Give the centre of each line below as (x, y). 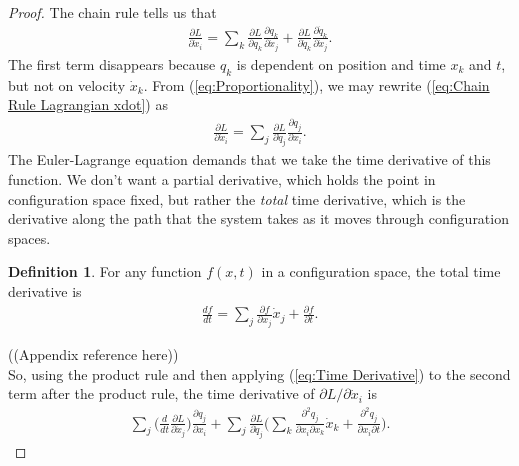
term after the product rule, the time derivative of (161, 393)
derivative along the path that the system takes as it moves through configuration (258, 218)
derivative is (45, 290)
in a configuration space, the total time (381, 271)
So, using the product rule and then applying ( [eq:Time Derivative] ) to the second (259, 373)
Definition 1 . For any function (105, 271)
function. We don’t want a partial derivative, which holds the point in (222, 178)
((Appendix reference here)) (93, 354)
